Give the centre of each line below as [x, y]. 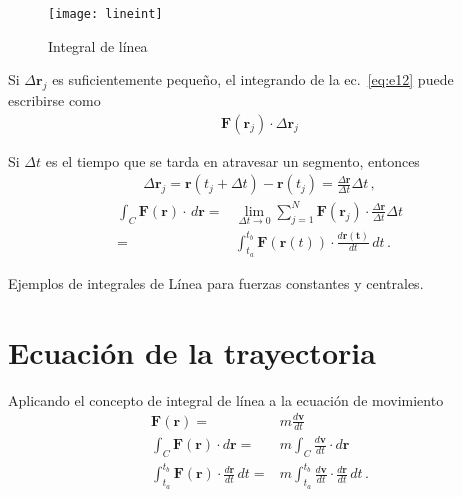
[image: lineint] [105, 14]
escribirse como [54, 100]
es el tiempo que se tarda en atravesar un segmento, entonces [232, 160]
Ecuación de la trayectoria [192, 351]
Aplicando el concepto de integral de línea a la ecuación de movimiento [226, 399]
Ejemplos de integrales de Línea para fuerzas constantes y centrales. [216, 282]
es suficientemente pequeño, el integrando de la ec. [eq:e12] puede [253, 79]
